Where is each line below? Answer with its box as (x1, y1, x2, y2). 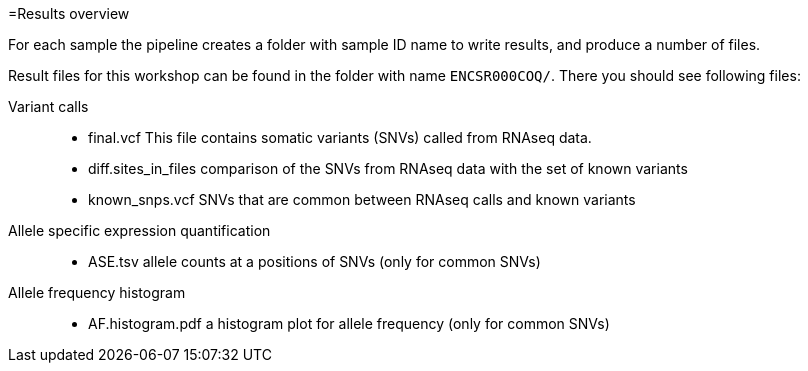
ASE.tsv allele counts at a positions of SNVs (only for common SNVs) (88, 253, 541, 270)
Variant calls (8, 98, 89, 115)
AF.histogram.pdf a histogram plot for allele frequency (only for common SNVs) (88, 315, 610, 332)
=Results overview (8, 5, 130, 22)
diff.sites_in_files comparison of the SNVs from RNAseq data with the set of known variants (88, 160, 688, 177)
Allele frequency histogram (8, 284, 186, 301)
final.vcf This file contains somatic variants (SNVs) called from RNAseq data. (88, 129, 592, 146)
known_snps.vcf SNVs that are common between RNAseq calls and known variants (88, 191, 636, 208)
